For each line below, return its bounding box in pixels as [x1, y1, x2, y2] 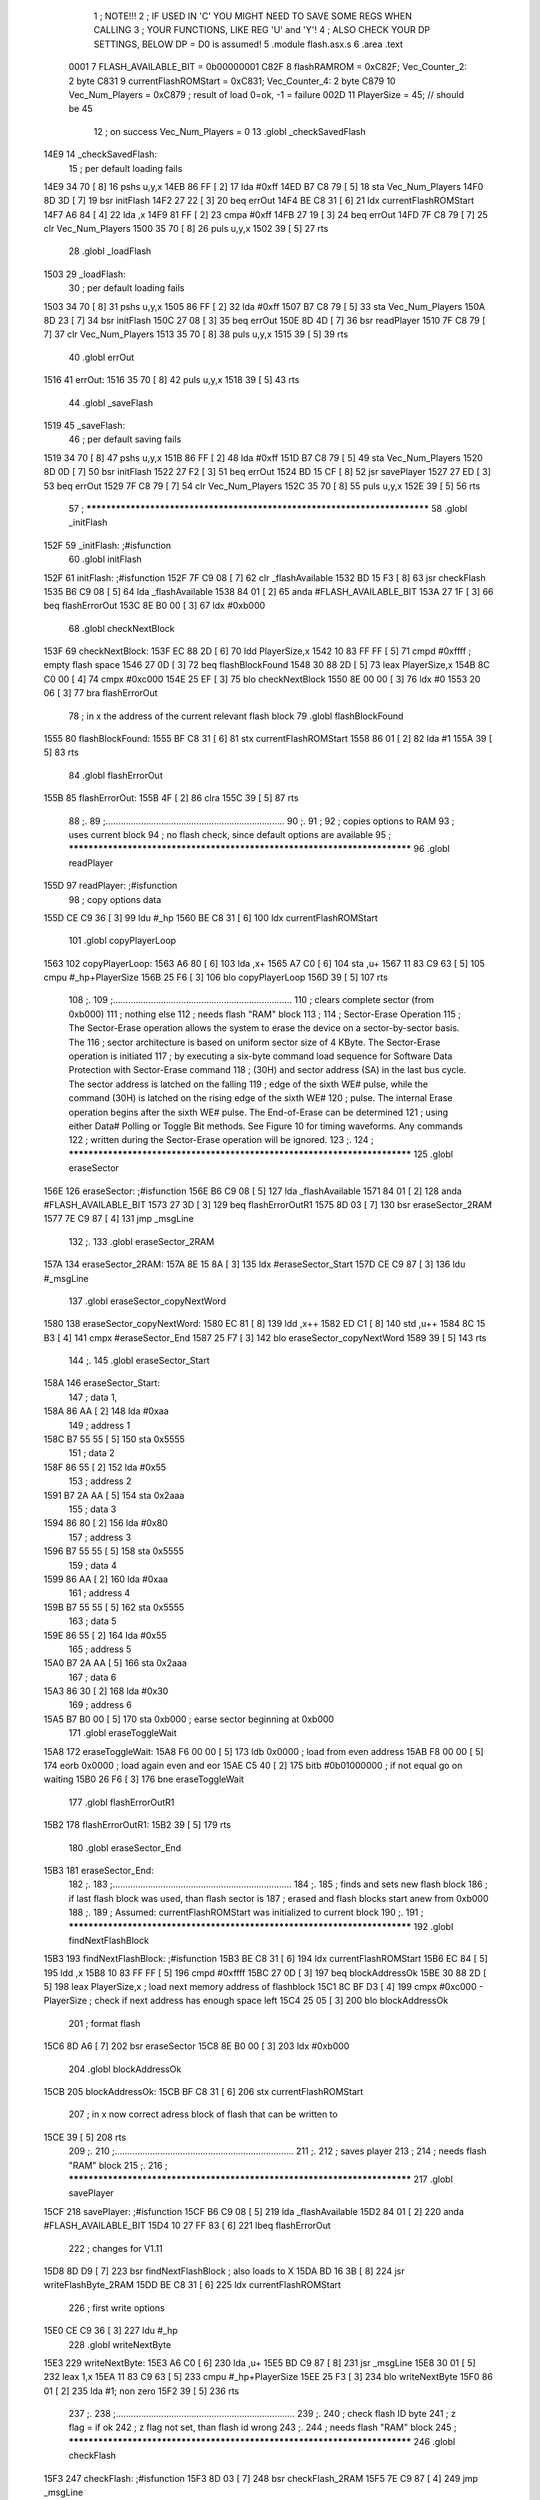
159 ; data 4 [68, 1559, 117, 1571]
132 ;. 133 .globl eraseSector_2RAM [68, 1235, 215, 1247]
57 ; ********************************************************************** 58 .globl [68, 502, 468, 514]
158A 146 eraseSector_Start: [43, 1377, 160, 1389]
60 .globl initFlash [68, 553, 142, 565]
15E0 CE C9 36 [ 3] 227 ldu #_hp [43, 2325, 179, 2337]
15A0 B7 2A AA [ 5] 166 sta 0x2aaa [43, 1657, 187, 1669]
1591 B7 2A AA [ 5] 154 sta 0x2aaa [43, 1489, 185, 1501]
